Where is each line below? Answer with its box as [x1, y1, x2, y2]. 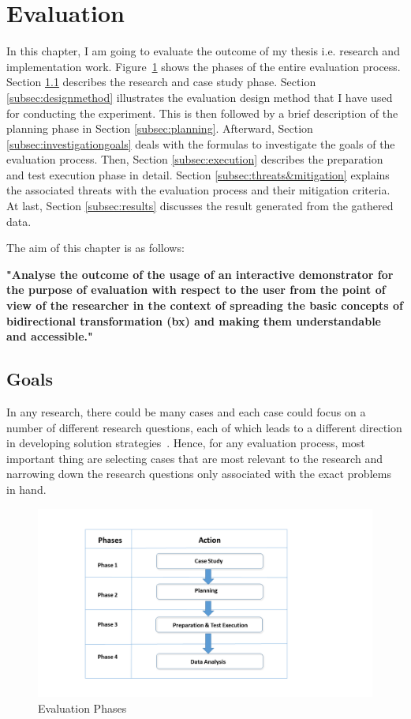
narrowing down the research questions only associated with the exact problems [6, 465, 391, 482]
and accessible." [6, 328, 93, 344]
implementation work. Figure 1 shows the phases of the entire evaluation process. [6, 58, 401, 74]
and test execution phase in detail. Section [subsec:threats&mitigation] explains [6, 166, 390, 183]
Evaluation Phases [38, 699, 127, 716]
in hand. [6, 480, 47, 497]
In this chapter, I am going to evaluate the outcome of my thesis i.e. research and [6, 43, 400, 59]
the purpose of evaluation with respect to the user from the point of [6, 281, 386, 298]
